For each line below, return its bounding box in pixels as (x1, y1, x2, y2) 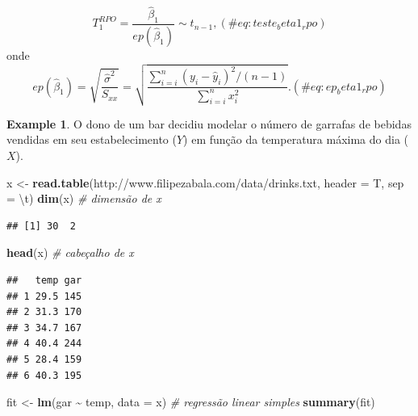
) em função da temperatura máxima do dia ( (183, 131, 409, 148)
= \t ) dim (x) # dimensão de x (6, 190, 161, 207)
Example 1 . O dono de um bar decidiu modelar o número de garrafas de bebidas (6, 115, 412, 132)
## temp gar (6, 274, 82, 286)
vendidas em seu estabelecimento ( (6, 131, 177, 148)
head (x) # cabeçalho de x (6, 244, 134, 261)
